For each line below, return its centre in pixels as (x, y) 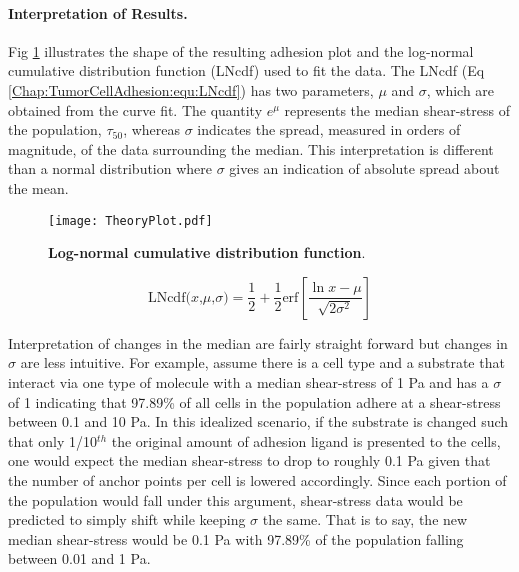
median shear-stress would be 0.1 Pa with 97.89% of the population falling (236, 538)
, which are (460, 89)
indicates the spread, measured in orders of (329, 129)
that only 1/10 (53, 440)
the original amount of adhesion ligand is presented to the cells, (306, 440)
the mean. (38, 187)
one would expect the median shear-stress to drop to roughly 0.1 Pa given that (249, 460)
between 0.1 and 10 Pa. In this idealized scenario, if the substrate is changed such (258, 421)
